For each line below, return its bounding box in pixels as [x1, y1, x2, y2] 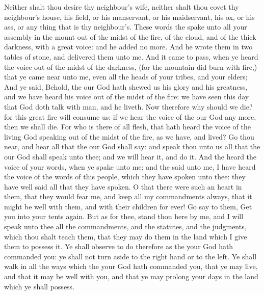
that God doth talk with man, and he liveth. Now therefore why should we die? [4, 101, 253, 112]
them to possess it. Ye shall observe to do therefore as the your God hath [4, 241, 233, 252]
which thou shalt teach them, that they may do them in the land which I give [4, 231, 247, 242]
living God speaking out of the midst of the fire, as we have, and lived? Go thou [4, 131, 254, 142]
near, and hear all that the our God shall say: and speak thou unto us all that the [4, 141, 260, 152]
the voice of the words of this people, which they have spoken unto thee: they [4, 171, 246, 182]
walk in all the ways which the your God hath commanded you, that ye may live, [4, 261, 258, 272]
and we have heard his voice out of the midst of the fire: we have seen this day [4, 91, 249, 102]
